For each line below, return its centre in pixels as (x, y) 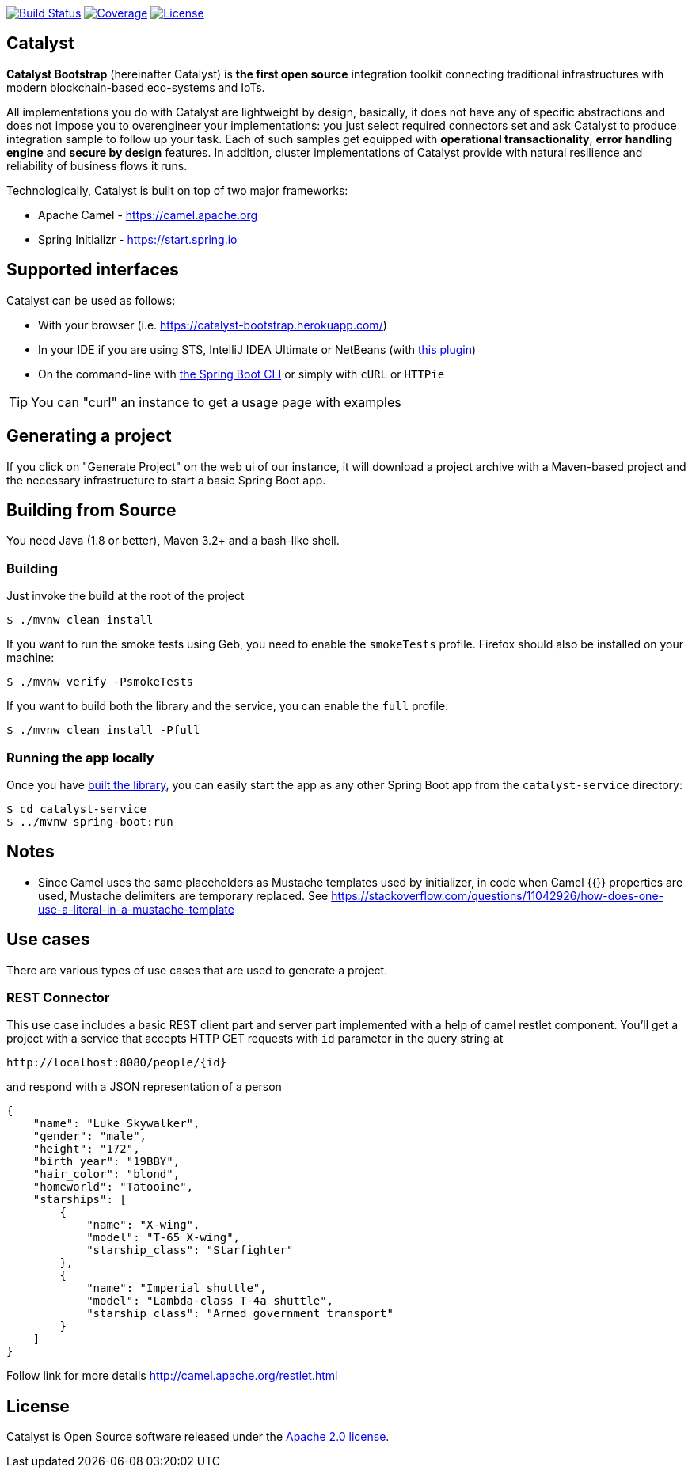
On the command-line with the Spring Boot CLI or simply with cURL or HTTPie (241, 374)
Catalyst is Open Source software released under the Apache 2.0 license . (198, 1437)
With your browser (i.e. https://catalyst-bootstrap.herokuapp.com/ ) (213, 325)
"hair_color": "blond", (106, 1174)
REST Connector (58, 997)
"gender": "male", (90, 1136)
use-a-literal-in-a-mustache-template (136, 909)
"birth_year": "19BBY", (106, 1162)
